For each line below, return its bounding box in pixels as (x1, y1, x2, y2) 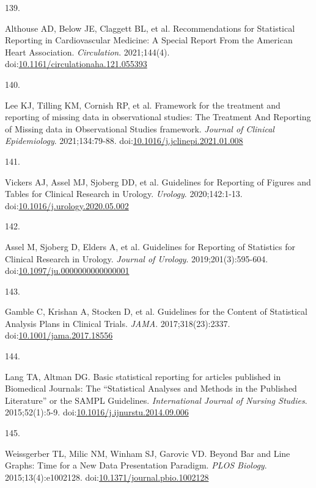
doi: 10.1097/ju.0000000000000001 (5, 264, 130, 277)
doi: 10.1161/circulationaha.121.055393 (5, 57, 147, 70)
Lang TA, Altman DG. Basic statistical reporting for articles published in (5, 370, 281, 382)
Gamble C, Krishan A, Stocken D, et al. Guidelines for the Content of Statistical (5, 305, 307, 318)
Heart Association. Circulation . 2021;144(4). (5, 45, 170, 58)
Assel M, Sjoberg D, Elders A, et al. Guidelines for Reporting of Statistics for (5, 240, 296, 253)
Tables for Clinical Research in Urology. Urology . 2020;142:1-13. (5, 187, 243, 200)
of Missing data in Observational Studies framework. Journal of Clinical (5, 122, 274, 135)
